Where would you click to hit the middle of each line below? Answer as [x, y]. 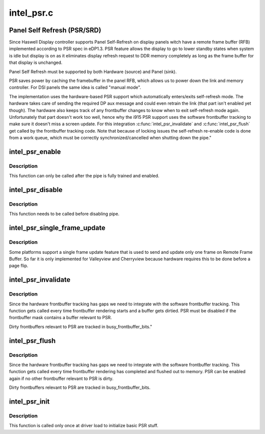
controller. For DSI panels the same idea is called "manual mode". [75, 87]
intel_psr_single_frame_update [57, 228]
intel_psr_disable [36, 190]
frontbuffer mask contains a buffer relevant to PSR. [61, 318]
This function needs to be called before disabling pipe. [64, 214]
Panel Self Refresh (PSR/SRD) [55, 30]
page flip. [19, 266]
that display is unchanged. [36, 63]
